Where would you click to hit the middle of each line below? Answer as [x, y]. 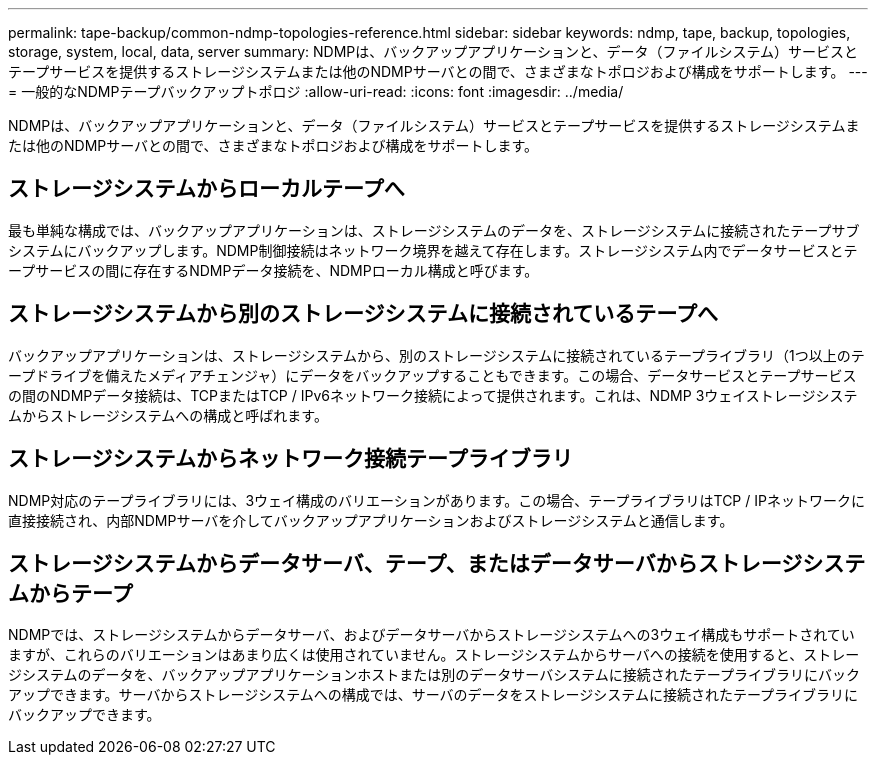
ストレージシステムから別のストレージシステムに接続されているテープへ [363, 314]
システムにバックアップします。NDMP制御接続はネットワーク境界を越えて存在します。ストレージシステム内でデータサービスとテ [433, 250]
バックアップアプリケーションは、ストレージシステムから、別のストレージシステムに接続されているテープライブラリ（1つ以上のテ [436, 355]
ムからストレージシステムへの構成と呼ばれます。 [168, 415]
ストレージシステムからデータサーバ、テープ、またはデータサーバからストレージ [405, 563]
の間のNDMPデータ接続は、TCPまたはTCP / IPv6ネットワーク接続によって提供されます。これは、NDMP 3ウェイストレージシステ [433, 395]
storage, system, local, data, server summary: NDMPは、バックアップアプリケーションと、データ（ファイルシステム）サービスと [433, 51]
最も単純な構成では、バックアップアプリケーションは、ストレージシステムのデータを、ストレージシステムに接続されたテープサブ [434, 230]
